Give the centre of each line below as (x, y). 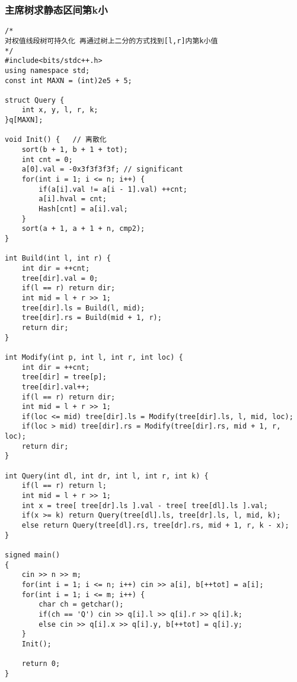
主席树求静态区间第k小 (56, 9)
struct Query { (35, 100)
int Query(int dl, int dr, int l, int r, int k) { (107, 476)
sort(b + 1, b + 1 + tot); (75, 150)
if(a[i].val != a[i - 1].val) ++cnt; (113, 189)
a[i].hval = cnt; (73, 199)
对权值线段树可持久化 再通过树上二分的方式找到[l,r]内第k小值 (111, 41)
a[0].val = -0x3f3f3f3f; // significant (102, 169)
